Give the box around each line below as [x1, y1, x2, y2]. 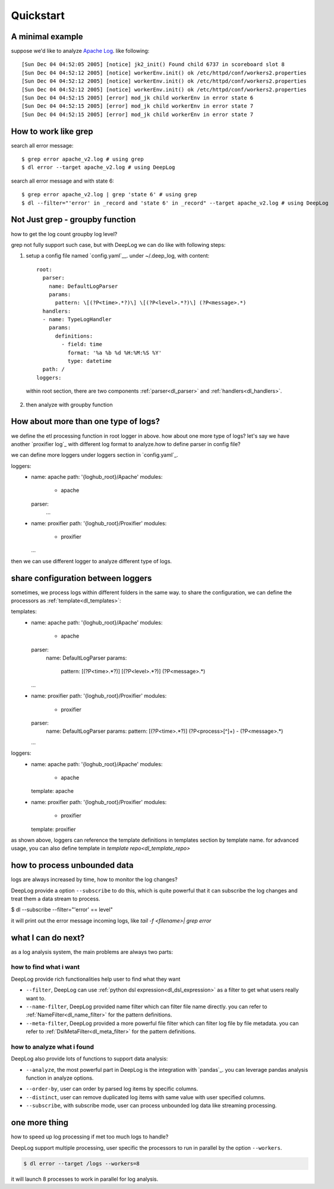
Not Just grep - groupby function [11, 215, 136, 225]
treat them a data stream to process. [11, 895, 100, 902]
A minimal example [11, 32, 83, 42]
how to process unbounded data [11, 860, 134, 871]
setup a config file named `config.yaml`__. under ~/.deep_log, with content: [26, 252, 210, 259]
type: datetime [67, 357, 112, 365]
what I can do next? [11, 933, 85, 943]
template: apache [31, 788, 74, 795]
